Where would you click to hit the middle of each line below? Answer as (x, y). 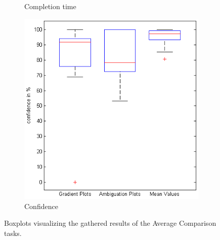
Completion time (50, 6)
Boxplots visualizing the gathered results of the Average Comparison (110, 223)
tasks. (13, 233)
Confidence (41, 206)
